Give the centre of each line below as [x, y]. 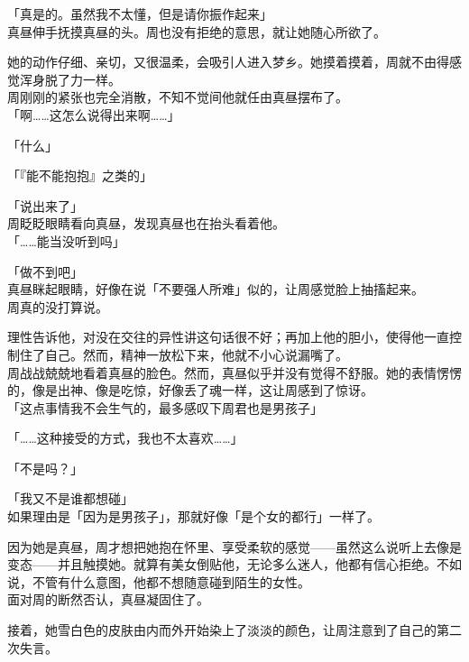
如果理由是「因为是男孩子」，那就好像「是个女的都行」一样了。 [193, 516]
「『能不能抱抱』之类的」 [80, 175]
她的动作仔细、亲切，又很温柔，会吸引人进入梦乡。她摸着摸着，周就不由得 [228, 62]
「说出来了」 [45, 205]
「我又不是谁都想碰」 [70, 498]
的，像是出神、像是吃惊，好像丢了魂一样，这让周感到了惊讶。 [190, 390]
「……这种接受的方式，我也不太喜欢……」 [125, 438]
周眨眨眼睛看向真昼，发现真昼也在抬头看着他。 [146, 223]
